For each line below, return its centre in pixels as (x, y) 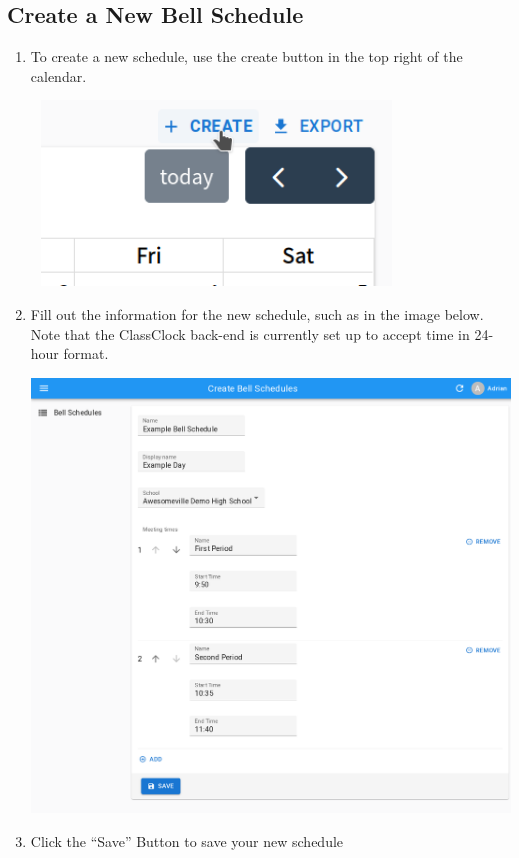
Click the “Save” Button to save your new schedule (187, 841)
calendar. (58, 75)
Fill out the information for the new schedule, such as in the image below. (257, 314)
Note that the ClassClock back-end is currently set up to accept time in (250, 333)
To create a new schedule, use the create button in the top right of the (246, 56)
